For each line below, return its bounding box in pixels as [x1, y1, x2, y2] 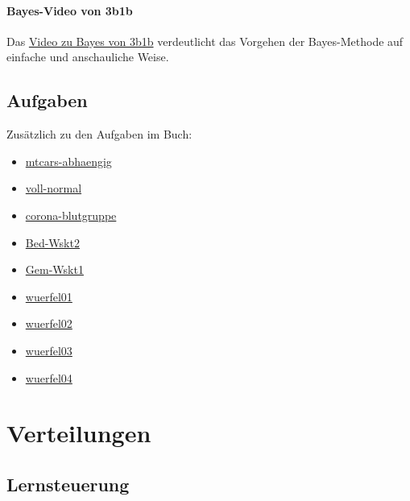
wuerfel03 [25, 342, 72, 358]
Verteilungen [6, 416, 151, 449]
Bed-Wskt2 [25, 234, 80, 250]
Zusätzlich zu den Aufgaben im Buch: [6, 126, 193, 143]
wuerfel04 [25, 369, 72, 386]
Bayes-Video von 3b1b [6, 2, 133, 19]
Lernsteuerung [6, 471, 130, 496]
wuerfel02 [25, 315, 72, 332]
